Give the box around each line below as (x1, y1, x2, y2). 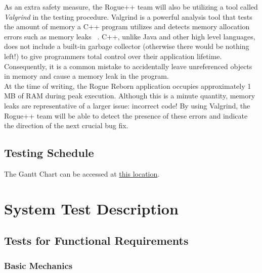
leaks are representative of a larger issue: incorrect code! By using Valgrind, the (4, 100, 250, 111)
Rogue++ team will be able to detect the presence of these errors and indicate (4, 110, 248, 121)
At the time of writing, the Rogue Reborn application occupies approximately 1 (4, 80, 251, 91)
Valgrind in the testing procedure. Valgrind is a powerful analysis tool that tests (4, 11, 252, 22)
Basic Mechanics (4, 259, 73, 271)
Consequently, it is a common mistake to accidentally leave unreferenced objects (4, 61, 252, 71)
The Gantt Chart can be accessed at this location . (4, 168, 160, 179)
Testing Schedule (4, 145, 94, 160)
